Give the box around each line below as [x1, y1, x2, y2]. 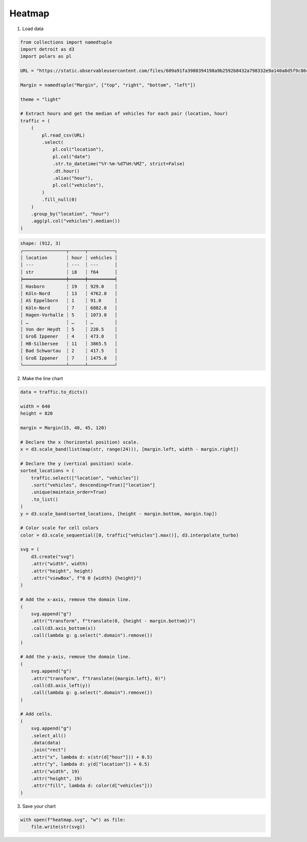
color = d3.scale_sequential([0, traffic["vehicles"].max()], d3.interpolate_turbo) [20, 532, 239, 538]
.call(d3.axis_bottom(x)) [31, 625, 96, 631]
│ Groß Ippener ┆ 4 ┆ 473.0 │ [20, 334, 118, 340]
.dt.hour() [52, 168, 80, 174]
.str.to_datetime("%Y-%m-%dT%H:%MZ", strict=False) [52, 161, 185, 167]
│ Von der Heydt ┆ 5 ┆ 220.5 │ [20, 326, 118, 332]
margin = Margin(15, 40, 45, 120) [20, 425, 107, 431]
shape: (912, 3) [20, 240, 61, 247]
